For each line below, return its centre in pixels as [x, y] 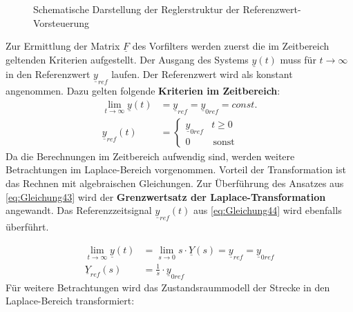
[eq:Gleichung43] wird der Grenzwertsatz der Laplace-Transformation [166, 196]
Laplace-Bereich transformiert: [70, 301]
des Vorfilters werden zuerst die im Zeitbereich [231, 46]
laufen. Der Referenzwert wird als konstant [202, 74]
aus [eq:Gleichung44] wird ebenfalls [268, 210]
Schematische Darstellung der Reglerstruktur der [136, 9]
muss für [298, 59]
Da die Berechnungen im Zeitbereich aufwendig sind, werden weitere [150, 156]
